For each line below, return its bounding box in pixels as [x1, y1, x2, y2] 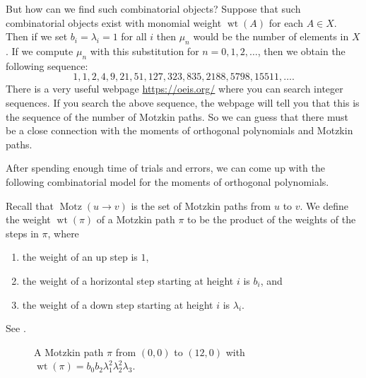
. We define [300, 198, 348, 213]
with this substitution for [90, 43, 199, 58]
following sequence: [6, 58, 88, 73]
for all [121, 29, 147, 44]
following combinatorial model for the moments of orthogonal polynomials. [6, 174, 329, 189]
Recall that [6, 198, 54, 213]
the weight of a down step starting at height [22, 297, 213, 312]
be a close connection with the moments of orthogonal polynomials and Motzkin [6, 123, 353, 138]
